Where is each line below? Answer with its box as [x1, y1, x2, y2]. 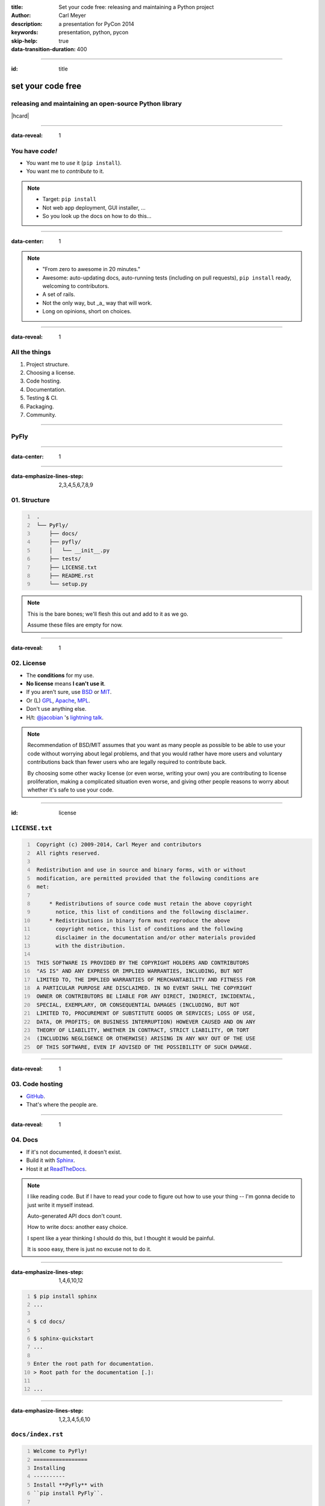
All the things [11, 348, 51, 357]
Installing [33, 1464, 66, 1472]
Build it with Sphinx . [26, 1157, 75, 1164]
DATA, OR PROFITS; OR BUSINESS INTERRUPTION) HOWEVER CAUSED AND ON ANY [36, 1018, 256, 1025]
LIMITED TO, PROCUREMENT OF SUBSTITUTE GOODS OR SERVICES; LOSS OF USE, [36, 1010, 256, 1017]
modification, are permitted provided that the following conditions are [36, 875, 259, 882]
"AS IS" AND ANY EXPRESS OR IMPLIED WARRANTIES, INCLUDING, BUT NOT [36, 967, 243, 975]
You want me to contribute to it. [26, 167, 105, 175]
